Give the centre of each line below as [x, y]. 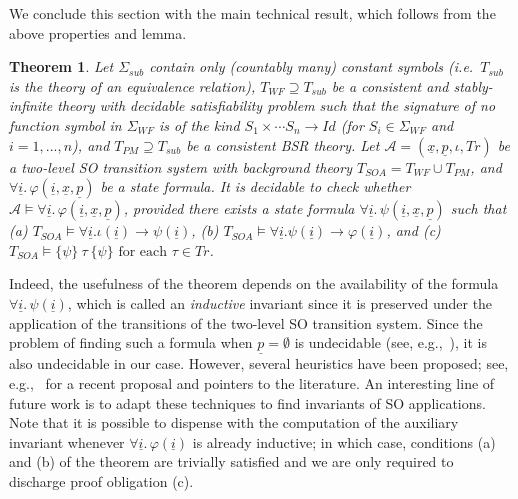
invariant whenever [67, 441]
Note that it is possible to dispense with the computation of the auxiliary [234, 422]
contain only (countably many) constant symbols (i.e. [311, 66]
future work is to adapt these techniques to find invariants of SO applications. [247, 402]
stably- [473, 85]
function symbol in [65, 124]
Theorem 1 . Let [61, 66]
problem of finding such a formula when [131, 342]
